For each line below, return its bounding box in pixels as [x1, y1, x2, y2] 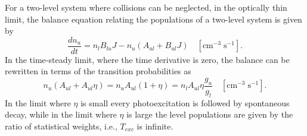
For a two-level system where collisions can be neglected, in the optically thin [5, 1, 287, 13]
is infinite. [137, 119, 173, 132]
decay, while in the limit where [5, 108, 117, 121]
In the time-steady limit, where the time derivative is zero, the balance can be [5, 53, 290, 65]
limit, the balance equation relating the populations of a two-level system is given [5, 12, 302, 25]
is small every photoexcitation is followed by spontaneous [80, 96, 290, 109]
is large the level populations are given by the [126, 108, 293, 121]
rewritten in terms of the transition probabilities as [5, 65, 191, 77]
